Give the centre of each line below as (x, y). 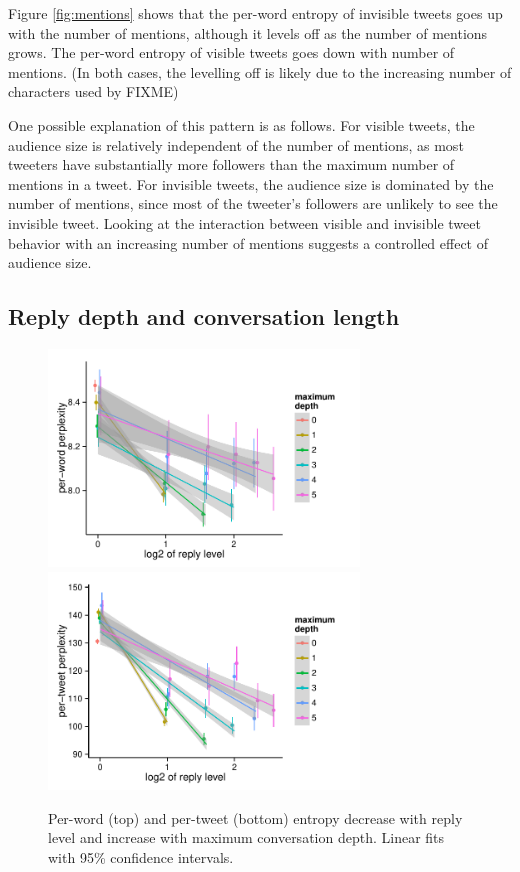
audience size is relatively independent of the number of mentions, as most (236, 144)
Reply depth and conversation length (204, 316)
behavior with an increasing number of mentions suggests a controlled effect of (248, 242)
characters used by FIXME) (93, 91)
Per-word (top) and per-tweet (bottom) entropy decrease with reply (255, 817)
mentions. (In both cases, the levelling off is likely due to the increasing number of (260, 71)
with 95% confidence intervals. (141, 857)
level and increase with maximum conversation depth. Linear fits (246, 837)
